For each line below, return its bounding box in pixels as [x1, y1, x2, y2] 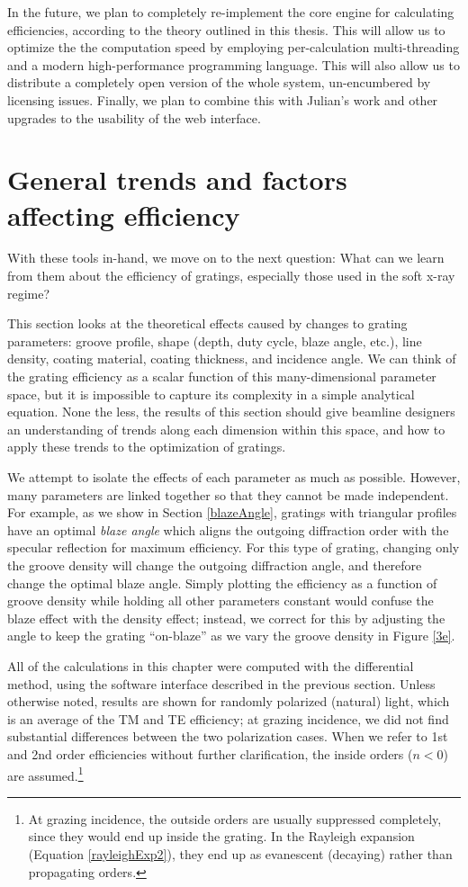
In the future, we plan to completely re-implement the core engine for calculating [7, 3, 454, 21]
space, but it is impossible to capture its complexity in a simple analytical [7, 384, 415, 403]
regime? [7, 283, 50, 302]
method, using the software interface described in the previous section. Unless [7, 674, 436, 693]
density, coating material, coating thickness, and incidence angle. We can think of [7, 349, 456, 368]
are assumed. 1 [7, 763, 84, 784]
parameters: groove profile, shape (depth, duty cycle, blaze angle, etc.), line [7, 331, 422, 350]
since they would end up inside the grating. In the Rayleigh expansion [28, 827, 415, 846]
